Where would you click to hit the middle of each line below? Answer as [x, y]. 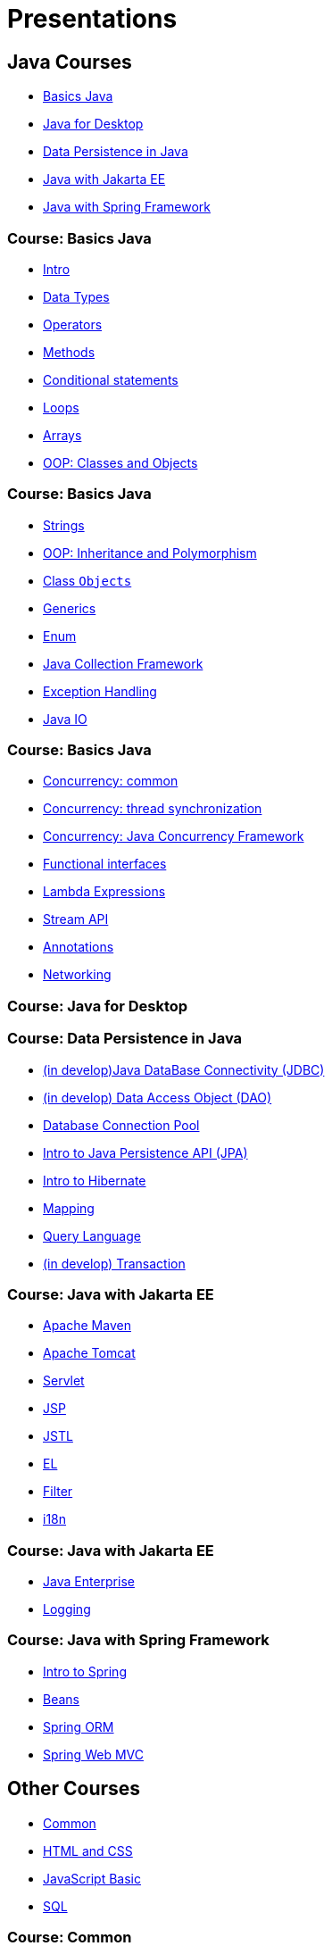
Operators [73, 324]
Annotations [79, 947]
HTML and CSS [88, 1850]
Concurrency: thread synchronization [153, 809]
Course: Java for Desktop [98, 1006]
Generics [70, 608]
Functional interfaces [105, 864]
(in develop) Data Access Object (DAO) [158, 1097]
